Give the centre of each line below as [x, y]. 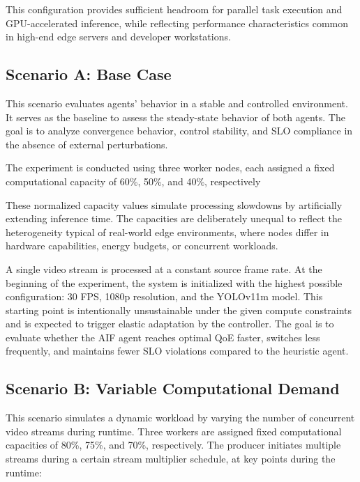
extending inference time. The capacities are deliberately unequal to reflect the [174, 218]
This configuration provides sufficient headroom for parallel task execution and [174, 9]
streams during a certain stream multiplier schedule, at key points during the [171, 459]
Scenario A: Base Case [89, 74]
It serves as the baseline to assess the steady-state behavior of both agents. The [175, 117]
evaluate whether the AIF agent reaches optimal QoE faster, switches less [163, 337]
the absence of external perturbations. [87, 144]
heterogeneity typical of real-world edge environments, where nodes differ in [167, 232]
